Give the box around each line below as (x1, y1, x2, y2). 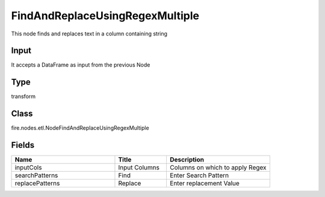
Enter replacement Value (169, 179, 240, 187)
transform (11, 93, 36, 100)
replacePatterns (14, 179, 60, 187)
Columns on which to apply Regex (169, 163, 267, 172)
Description (169, 156, 205, 164)
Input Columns (118, 163, 159, 172)
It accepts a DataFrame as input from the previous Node (11, 61, 150, 68)
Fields (11, 140, 35, 150)
